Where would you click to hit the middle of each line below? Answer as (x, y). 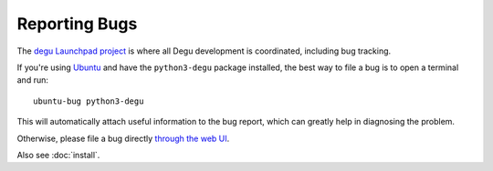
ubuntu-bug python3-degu (89, 101)
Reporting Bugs (77, 24)
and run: (33, 80)
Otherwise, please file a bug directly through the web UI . (123, 138)
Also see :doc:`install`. (58, 155)
